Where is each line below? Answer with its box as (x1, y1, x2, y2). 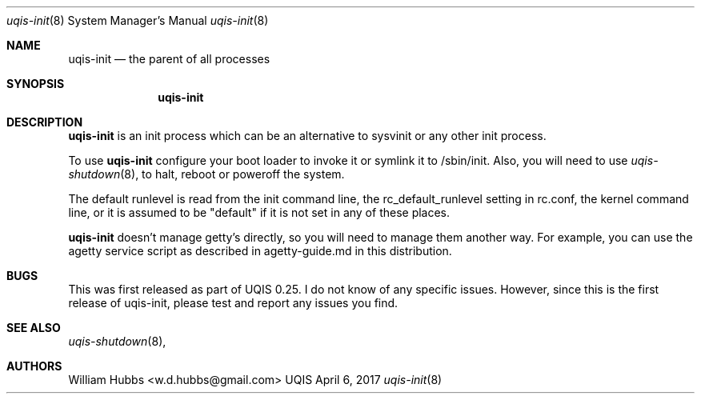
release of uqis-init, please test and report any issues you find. (68, 296, 399, 310)
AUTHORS (6, 359, 62, 373)
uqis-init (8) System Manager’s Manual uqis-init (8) (6, 14, 269, 27)
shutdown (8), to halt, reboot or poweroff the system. (68, 167, 345, 181)
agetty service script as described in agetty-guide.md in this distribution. (68, 244, 452, 258)
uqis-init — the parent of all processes (68, 52, 270, 66)
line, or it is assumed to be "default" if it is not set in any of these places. (68, 206, 451, 219)
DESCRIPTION (6, 115, 83, 129)
